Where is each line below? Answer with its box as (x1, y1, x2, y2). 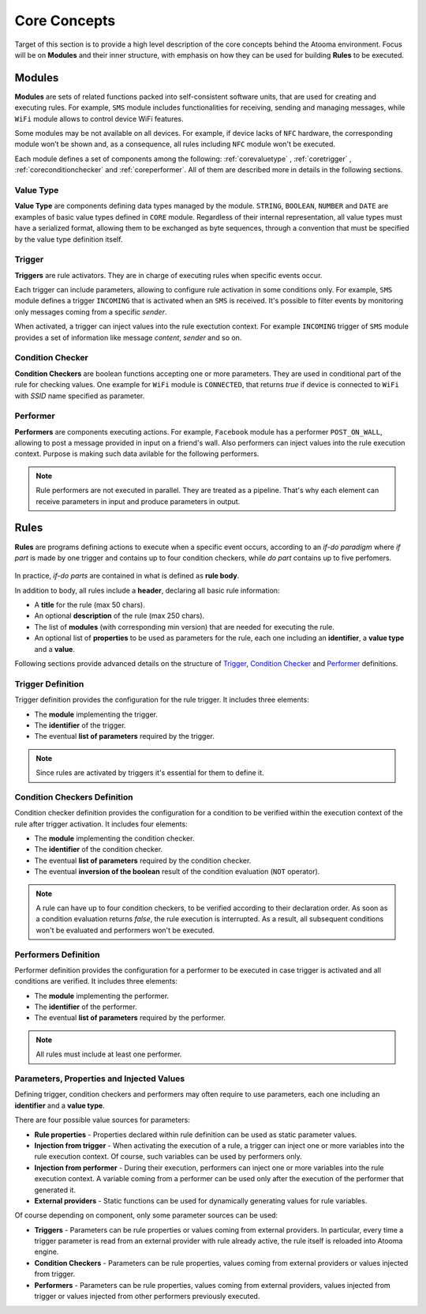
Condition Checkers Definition (14, 791, 133, 802)
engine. (34, 1247, 59, 1256)
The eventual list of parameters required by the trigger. (34, 732, 215, 741)
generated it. (34, 1185, 77, 1195)
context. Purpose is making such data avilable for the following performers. (14, 449, 260, 458)
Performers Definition (14, 949, 100, 960)
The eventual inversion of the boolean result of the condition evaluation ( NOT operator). (34, 867, 320, 876)
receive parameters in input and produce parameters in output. (35, 496, 241, 506)
